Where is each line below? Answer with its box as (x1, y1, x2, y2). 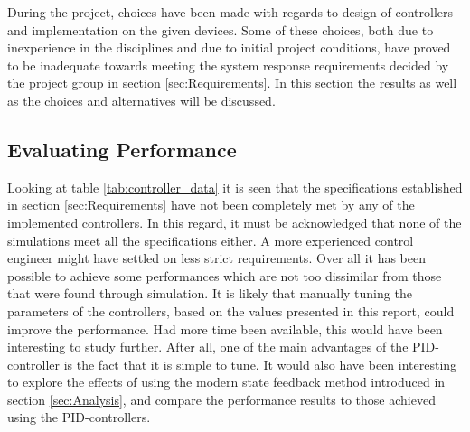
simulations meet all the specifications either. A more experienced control (7, 230, 414, 249)
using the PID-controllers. (7, 408, 151, 427)
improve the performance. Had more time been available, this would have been (7, 319, 443, 338)
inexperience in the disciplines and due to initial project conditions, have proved (7, 38, 451, 57)
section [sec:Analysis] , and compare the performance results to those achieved (7, 390, 436, 409)
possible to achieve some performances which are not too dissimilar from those (7, 266, 442, 285)
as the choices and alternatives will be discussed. (7, 90, 276, 109)
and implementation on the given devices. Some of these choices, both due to (7, 20, 434, 39)
